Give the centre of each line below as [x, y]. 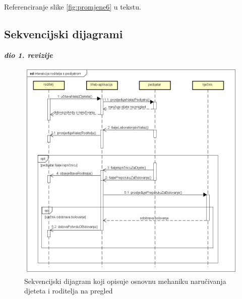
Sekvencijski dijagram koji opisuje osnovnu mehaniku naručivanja [125, 281]
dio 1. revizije [28, 55]
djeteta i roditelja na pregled [69, 291]
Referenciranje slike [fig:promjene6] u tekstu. [73, 7]
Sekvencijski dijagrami [64, 33]
